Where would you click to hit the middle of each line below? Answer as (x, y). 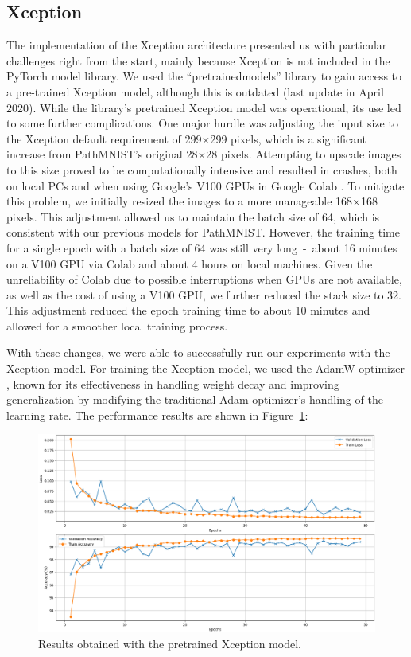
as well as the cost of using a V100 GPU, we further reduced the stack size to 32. (204, 294)
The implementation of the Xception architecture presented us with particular (197, 45)
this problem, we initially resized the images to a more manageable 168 (180, 201)
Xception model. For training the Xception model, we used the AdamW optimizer (205, 368)
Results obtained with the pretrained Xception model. (170, 643)
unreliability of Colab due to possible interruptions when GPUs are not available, (204, 279)
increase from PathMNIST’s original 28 (102, 154)
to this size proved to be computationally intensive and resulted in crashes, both (202, 169)
